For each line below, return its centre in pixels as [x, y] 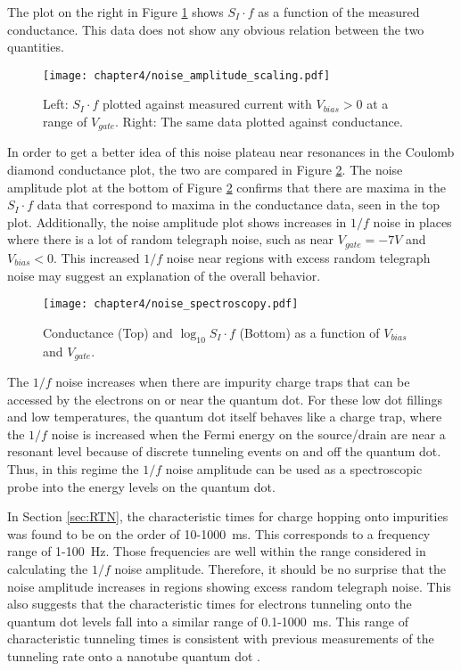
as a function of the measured [339, 12]
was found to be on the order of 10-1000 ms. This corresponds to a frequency [219, 533]
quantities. [36, 47]
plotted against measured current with [207, 104]
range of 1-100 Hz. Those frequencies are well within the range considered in [217, 551]
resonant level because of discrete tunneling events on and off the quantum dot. [224, 451]
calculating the [48, 568]
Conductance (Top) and [108, 332]
